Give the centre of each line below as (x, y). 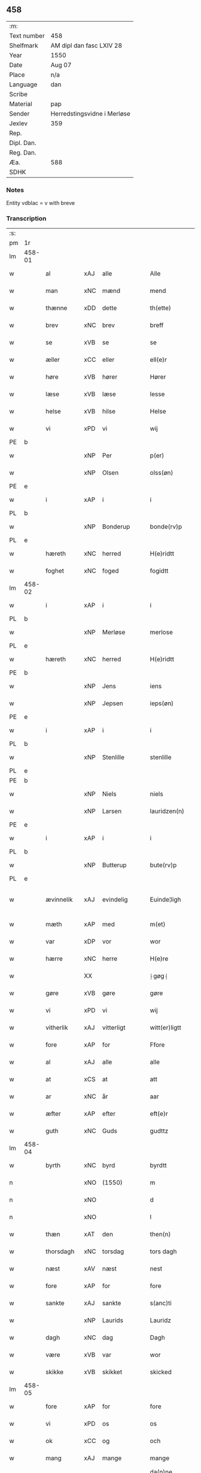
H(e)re (159, 959)
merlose (162, 633)
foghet (55, 571)
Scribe (19, 94)
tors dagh (163, 1251)
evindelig (115, 900)
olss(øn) (162, 473)
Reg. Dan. (23, 152)
